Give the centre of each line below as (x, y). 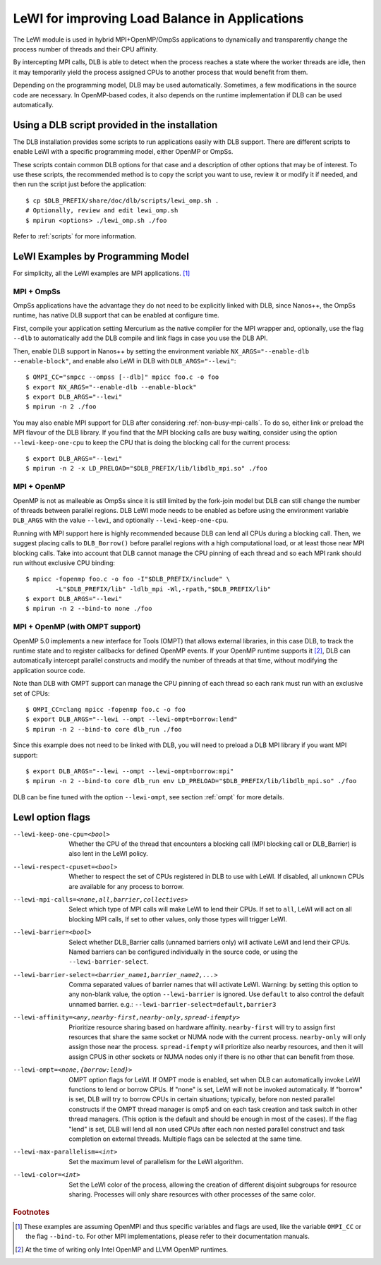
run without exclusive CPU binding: (64, 563)
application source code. (49, 670)
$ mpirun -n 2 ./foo (61, 407)
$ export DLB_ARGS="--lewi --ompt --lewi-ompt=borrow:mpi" (130, 771)
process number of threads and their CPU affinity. (85, 49)
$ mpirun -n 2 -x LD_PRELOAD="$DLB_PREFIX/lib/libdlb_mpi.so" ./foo (146, 468)
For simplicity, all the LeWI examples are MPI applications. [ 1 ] (102, 273)
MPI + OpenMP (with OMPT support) (77, 627)
